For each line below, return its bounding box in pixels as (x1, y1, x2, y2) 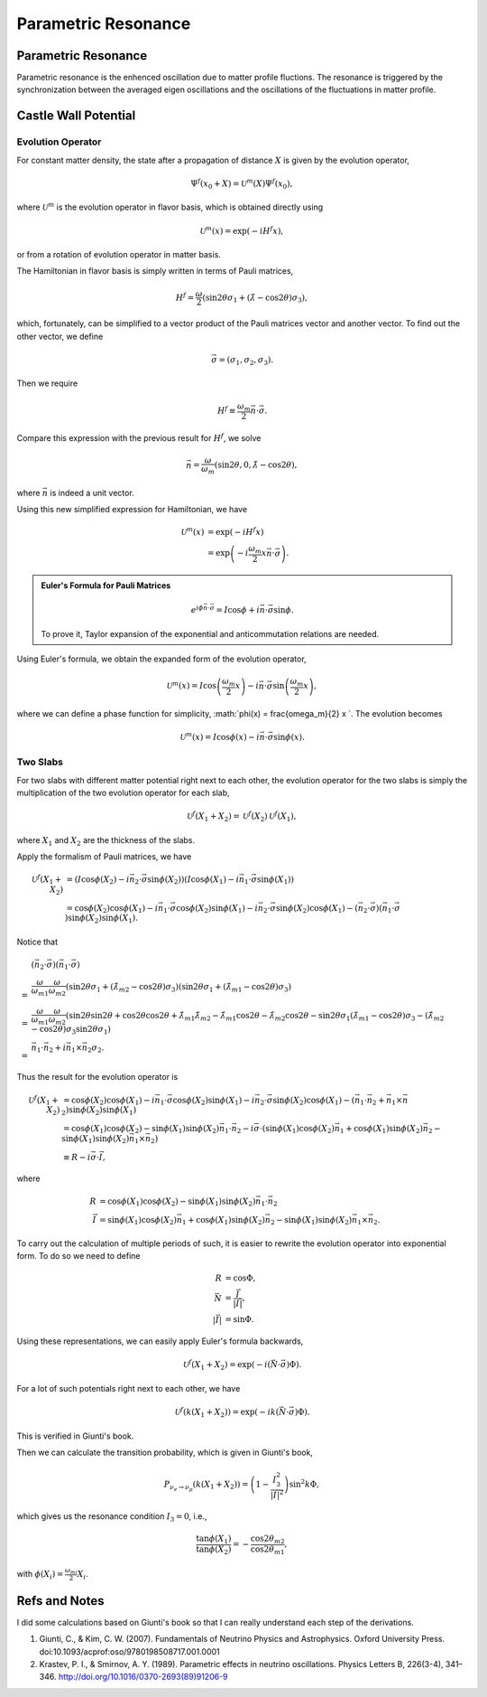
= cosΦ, (225, 1273, 256, 1283)
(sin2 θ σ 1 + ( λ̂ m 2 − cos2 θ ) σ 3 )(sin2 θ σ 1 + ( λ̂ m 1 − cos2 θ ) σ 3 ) (65, 981, 292, 994)
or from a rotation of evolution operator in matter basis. (16, 248, 221, 259)
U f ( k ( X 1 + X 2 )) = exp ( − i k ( (174, 1405, 280, 1419)
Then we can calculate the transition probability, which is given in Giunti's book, (16, 1447, 313, 1458)
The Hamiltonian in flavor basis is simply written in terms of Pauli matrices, (16, 266, 294, 277)
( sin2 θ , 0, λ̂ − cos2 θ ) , (214, 460, 298, 470)
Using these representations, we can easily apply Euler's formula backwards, (16, 1336, 304, 1346)
